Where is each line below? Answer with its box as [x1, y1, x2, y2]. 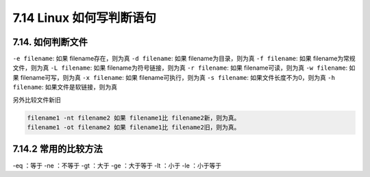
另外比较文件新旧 [12, 96, 61, 104]
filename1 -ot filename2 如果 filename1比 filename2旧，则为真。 [27, 124, 241, 131]
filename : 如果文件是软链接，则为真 [12, 83, 118, 92]
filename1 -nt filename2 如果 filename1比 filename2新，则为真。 [27, 113, 241, 122]
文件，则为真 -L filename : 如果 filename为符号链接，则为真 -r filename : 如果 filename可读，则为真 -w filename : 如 [12, 64, 356, 72]
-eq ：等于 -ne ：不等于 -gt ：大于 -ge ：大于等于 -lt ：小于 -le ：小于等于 [12, 161, 222, 169]
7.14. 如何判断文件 [12, 36, 88, 48]
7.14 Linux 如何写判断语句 [12, 10, 157, 25]
